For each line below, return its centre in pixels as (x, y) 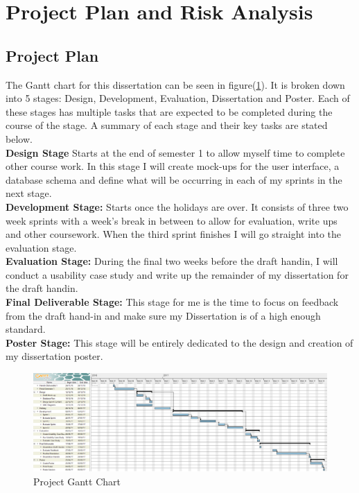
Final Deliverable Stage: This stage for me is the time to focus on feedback (172, 302)
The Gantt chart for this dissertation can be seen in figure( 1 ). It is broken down (175, 84)
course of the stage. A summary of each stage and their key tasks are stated (167, 125)
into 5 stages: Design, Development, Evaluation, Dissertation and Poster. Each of (178, 98)
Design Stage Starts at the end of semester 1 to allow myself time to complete (175, 152)
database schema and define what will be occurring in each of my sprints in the (174, 179)
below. (19, 138)
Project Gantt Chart (77, 481)
